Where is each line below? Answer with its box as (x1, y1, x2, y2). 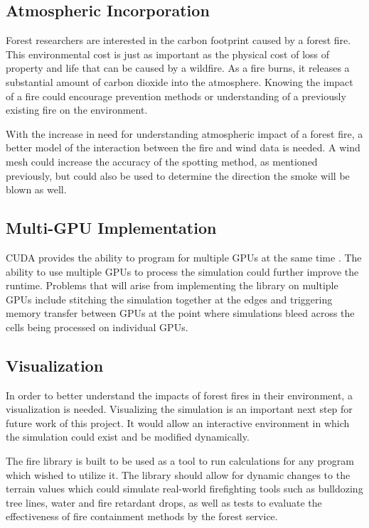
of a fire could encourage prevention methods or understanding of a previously (6, 88, 346, 103)
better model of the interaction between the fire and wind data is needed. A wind (6, 140, 360, 155)
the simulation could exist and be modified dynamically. (6, 429, 250, 444)
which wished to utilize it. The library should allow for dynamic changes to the (6, 467, 351, 482)
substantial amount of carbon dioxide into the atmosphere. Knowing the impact (6, 74, 353, 89)
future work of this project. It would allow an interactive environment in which (6, 415, 350, 430)
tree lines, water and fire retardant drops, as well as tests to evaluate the (6, 495, 322, 510)
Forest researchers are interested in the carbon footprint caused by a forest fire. (6, 33, 351, 48)
